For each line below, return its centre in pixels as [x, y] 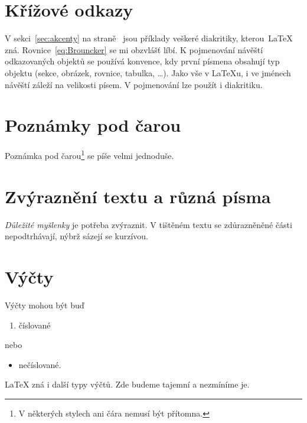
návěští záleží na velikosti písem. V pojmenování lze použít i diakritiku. [134, 84]
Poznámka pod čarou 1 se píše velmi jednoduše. [89, 154]
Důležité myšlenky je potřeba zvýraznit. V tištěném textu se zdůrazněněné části [148, 224]
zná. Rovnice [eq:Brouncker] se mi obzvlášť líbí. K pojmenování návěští [134, 49]
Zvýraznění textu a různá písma [138, 196]
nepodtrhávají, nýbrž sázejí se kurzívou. [76, 236]
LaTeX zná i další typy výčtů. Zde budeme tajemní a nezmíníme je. [127, 384]
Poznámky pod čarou [93, 125]
